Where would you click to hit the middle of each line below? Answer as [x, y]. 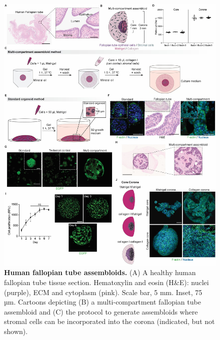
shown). [16, 331]
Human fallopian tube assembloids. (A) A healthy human [100, 272]
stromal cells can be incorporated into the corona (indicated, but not [109, 321]
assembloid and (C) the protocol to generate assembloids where [101, 311]
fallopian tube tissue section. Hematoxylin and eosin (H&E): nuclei [106, 282]
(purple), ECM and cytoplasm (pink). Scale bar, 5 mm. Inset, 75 [103, 292]
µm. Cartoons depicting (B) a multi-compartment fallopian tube [102, 302]
